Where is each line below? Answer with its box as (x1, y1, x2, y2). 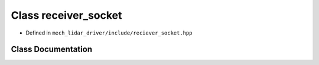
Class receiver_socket (11, 9, 122, 22)
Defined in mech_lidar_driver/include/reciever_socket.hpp (25, 29, 193, 36)
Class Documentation (11, 45, 93, 54)
